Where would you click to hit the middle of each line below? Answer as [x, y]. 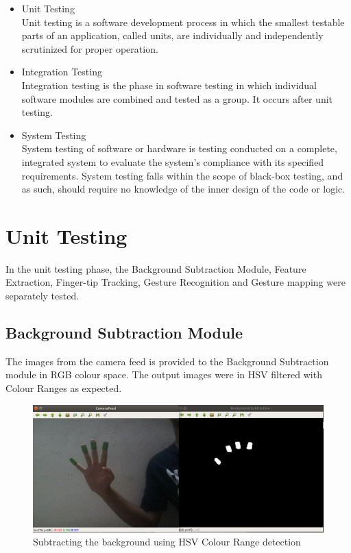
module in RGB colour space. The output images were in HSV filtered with [164, 374]
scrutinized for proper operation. [90, 48]
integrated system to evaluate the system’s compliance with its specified [173, 161]
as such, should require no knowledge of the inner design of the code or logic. [183, 189]
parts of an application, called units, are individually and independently [172, 35]
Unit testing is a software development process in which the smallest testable [183, 22]
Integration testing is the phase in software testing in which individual [169, 85]
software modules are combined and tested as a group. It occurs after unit [177, 98]
